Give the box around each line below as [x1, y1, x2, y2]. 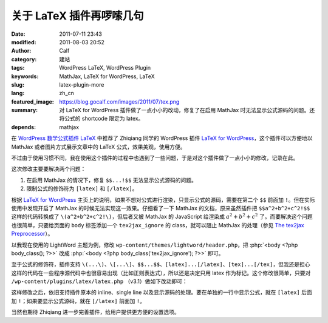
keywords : [11, 73, 39, 80]
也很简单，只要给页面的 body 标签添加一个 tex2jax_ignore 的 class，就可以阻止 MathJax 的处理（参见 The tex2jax [11, 221, 304, 228]
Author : [11, 47, 32, 55]
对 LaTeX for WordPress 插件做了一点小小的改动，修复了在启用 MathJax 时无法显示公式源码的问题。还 [59, 107, 315, 114]
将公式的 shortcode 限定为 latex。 [59, 115, 144, 122]
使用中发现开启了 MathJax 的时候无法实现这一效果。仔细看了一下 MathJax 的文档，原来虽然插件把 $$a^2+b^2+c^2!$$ [11, 204, 310, 211]
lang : [11, 90, 25, 97]
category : [11, 55, 37, 63]
